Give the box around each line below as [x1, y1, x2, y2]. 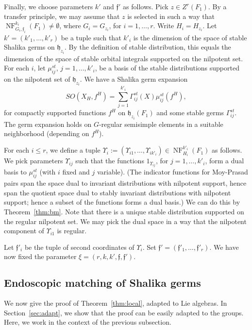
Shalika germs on [4, 42, 55, 52]
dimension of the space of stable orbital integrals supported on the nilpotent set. [4, 53, 243, 63]
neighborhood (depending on [4, 128, 89, 139]
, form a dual [205, 156, 244, 166]
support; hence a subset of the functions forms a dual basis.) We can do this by [4, 197, 240, 207]
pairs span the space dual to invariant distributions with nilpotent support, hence [4, 178, 247, 188]
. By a [208, 1, 227, 11]
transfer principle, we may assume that [4, 11, 120, 21]
